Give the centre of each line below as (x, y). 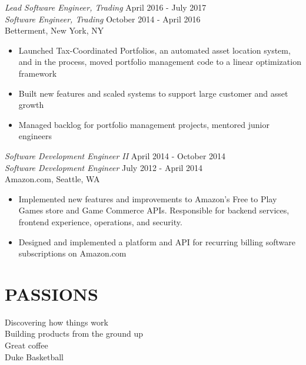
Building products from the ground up (74, 333)
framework (38, 73)
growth (31, 105)
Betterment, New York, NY (54, 30)
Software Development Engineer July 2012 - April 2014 (104, 167)
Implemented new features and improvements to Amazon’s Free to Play (148, 198)
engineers (35, 136)
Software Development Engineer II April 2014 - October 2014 (115, 155)
